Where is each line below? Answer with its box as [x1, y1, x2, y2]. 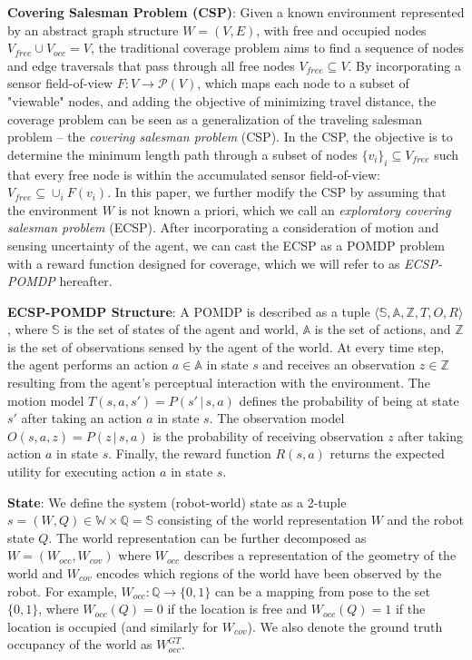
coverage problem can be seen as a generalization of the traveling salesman [7, 109, 422, 128]
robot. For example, [7, 581, 117, 600]
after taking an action [21, 409, 143, 428]
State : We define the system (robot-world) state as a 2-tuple [7, 492, 347, 511]
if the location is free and [167, 599, 308, 618]
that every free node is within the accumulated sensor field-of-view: [7, 164, 380, 183]
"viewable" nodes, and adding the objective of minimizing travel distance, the [7, 91, 437, 110]
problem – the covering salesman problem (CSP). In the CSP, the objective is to [7, 127, 453, 146]
